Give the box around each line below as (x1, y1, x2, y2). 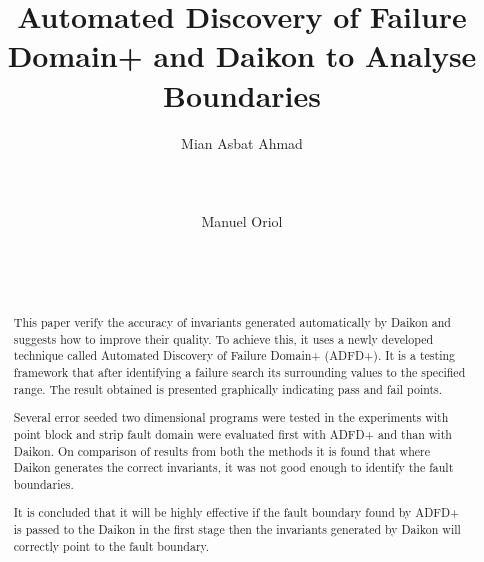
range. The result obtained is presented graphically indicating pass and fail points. (13, 380, 443, 397)
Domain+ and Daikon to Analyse (7, 35, 477, 76)
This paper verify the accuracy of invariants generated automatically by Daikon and (13, 314, 451, 331)
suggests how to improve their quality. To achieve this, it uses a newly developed (13, 330, 434, 347)
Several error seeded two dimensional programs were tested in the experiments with (13, 409, 449, 426)
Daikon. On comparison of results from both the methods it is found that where (13, 442, 430, 459)
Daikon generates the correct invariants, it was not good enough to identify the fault (13, 459, 454, 476)
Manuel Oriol (201, 210, 283, 231)
